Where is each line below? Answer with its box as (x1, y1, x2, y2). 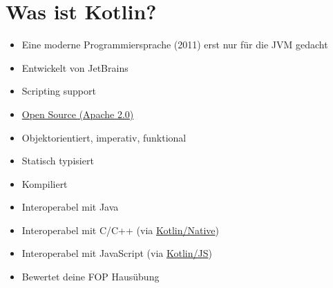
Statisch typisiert (21, 153, 94, 168)
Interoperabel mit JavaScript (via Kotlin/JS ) (21, 246, 212, 260)
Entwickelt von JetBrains (21, 60, 129, 75)
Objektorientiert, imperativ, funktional (21, 130, 187, 144)
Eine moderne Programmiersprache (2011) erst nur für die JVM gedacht (21, 37, 328, 52)
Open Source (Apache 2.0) (21, 106, 134, 121)
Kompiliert (21, 176, 68, 191)
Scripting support (21, 84, 96, 98)
